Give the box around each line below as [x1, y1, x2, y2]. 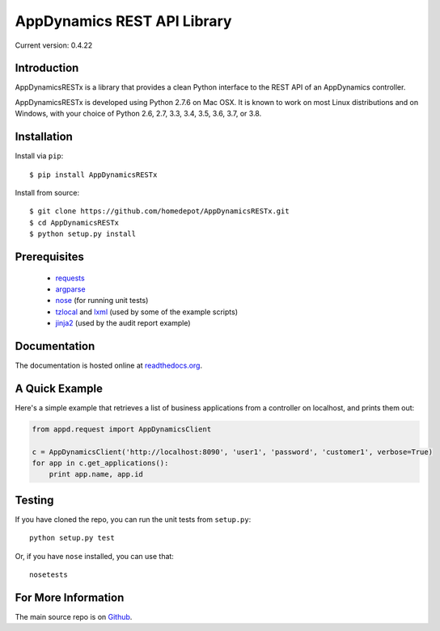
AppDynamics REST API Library [15, 12, 232, 30]
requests [55, 273, 85, 283]
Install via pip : [15, 151, 64, 161]
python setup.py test [29, 533, 115, 543]
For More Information [15, 591, 125, 604]
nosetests [29, 570, 68, 579]
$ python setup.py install [29, 229, 137, 238]
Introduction [15, 61, 79, 75]
